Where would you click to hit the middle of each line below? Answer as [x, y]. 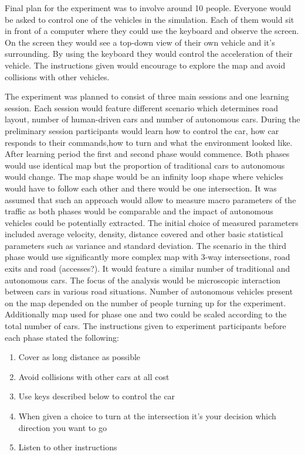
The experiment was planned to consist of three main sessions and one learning [147, 96]
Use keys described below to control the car [97, 396]
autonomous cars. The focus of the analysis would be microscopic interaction [143, 280]
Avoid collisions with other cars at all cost [94, 376]
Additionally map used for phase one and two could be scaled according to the [146, 314]
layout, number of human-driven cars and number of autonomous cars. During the [152, 119]
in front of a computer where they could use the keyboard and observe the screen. [152, 31]
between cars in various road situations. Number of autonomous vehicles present [149, 291]
